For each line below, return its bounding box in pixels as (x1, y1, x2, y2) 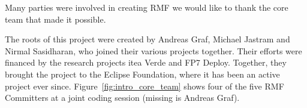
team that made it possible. (5, 13, 106, 25)
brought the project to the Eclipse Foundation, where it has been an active (5, 67, 280, 80)
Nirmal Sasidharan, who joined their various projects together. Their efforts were (5, 44, 302, 57)
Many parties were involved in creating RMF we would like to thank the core (5, 1, 288, 13)
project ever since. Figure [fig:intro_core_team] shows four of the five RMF (5, 79, 284, 92)
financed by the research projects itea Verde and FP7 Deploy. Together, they (5, 56, 287, 69)
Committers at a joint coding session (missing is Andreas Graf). (5, 91, 240, 104)
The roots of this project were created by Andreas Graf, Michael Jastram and (5, 33, 290, 45)
